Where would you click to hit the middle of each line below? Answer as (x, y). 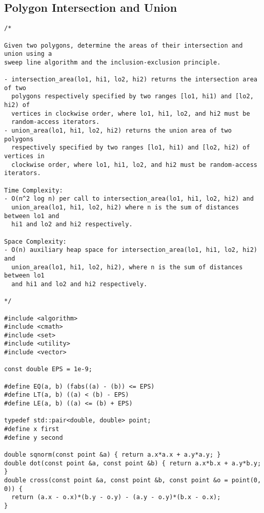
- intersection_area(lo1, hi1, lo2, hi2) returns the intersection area (131, 80)
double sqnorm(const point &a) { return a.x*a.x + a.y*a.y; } (113, 455)
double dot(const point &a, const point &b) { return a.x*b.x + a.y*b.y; (133, 463)
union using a (28, 54)
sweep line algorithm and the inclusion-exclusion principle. (113, 62)
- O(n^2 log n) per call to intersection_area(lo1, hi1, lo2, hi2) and (129, 199)
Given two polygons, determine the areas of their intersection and (124, 45)
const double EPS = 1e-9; (48, 369)
